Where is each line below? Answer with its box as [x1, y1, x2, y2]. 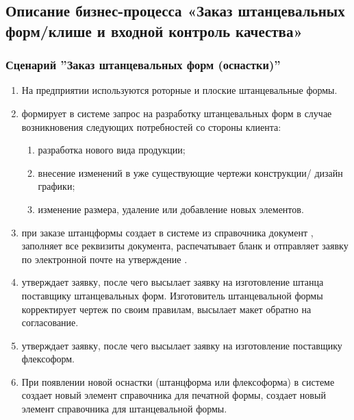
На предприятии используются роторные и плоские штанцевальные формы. [21, 83, 338, 97]
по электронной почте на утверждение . [21, 251, 188, 266]
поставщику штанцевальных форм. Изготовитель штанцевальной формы [21, 288, 323, 302]
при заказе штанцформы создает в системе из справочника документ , [21, 225, 314, 239]
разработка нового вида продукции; [38, 143, 186, 157]
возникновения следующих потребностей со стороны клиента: [21, 119, 281, 134]
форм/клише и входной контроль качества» [5, 20, 303, 41]
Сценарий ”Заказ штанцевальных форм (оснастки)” [5, 56, 281, 73]
